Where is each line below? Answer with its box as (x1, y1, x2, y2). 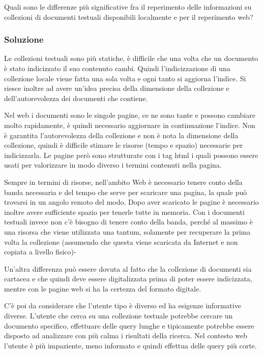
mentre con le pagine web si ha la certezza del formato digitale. (4, 283, 201, 294)
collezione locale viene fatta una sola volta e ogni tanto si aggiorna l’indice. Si (4, 73, 246, 83)
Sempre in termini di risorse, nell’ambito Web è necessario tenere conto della (4, 176, 243, 187)
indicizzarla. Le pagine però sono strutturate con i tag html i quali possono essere (4, 149, 258, 160)
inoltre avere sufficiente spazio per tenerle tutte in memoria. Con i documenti (4, 206, 245, 217)
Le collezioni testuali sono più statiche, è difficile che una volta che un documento (4, 53, 258, 63)
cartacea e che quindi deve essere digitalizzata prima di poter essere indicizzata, (4, 273, 252, 284)
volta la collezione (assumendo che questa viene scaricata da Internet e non (4, 236, 238, 247)
